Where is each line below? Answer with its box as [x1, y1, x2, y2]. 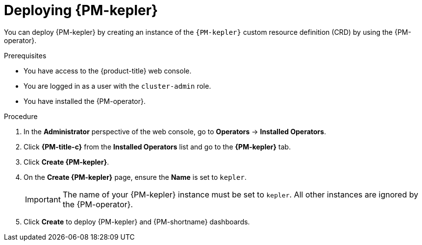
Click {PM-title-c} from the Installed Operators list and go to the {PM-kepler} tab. [24, 142, 291, 151]
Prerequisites [4, 51, 47, 60]
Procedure [4, 112, 38, 121]
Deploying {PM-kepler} [4, 2, 158, 19]
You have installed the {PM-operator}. [24, 97, 146, 105]
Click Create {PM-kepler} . [24, 157, 109, 166]
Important [25, 194, 61, 204]
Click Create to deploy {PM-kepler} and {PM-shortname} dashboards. [24, 217, 250, 226]
